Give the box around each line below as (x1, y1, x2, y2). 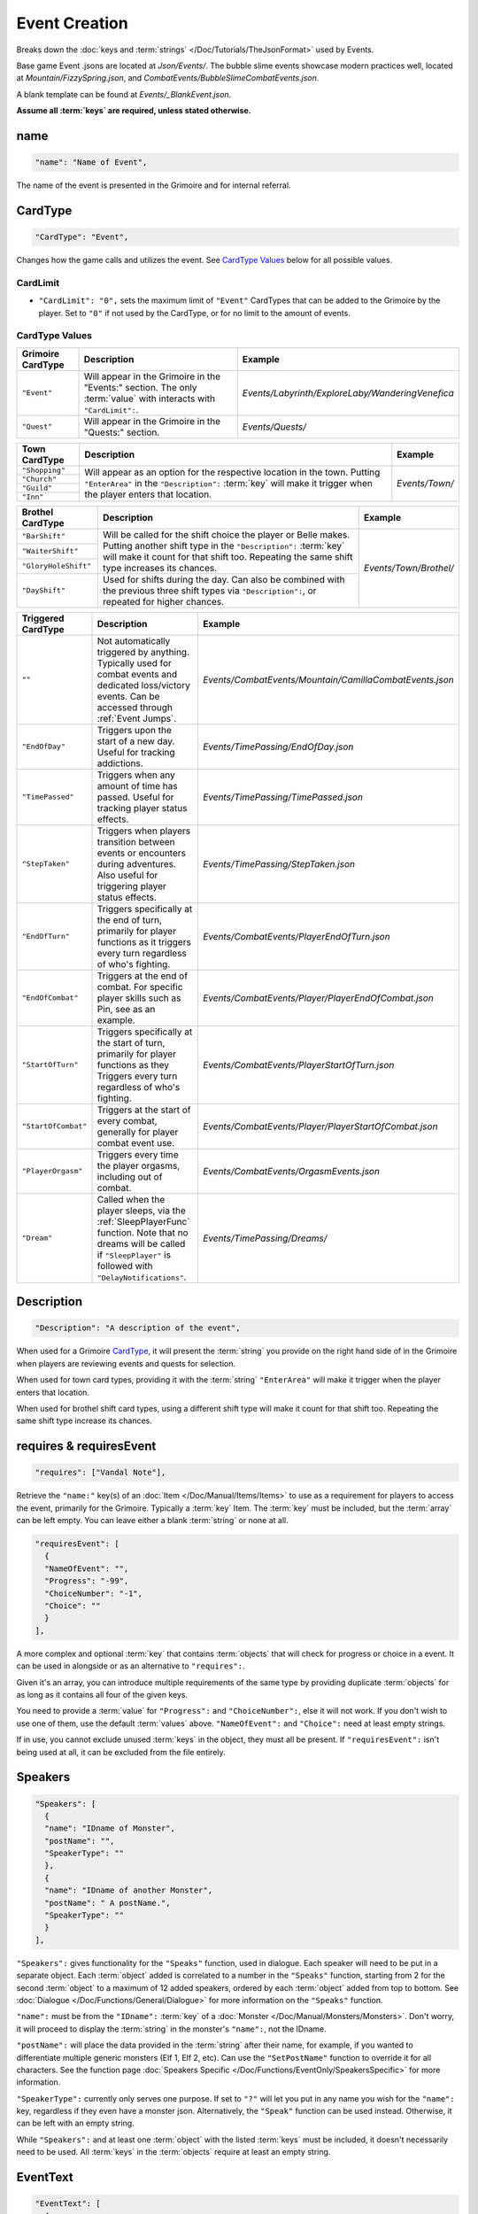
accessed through (96, 701, 173, 713)
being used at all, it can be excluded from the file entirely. (16, 1746, 226, 1757)
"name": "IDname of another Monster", (44, 1885, 212, 1895)
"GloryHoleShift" (21, 561, 92, 571)
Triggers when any (96, 769, 176, 781)
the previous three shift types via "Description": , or (103, 584, 317, 597)
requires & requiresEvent (16, 1439, 157, 1454)
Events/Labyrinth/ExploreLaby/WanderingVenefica (242, 386, 455, 399)
